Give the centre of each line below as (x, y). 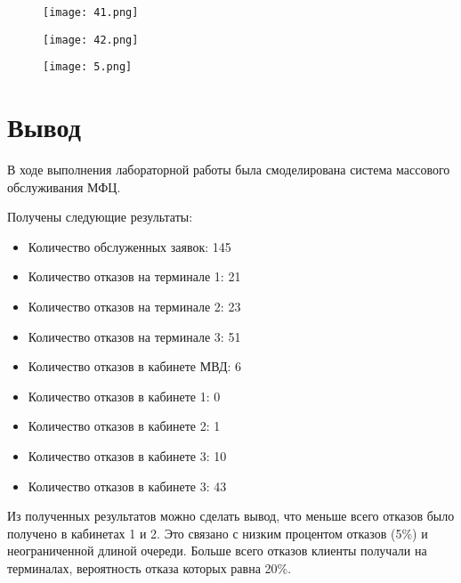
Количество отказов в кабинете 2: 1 (124, 426)
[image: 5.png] (88, 67)
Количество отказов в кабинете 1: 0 (124, 396)
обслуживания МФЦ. (64, 186)
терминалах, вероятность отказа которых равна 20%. (150, 568)
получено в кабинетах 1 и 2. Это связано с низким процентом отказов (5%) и (218, 533)
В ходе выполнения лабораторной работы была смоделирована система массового (229, 170)
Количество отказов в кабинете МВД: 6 (135, 366)
